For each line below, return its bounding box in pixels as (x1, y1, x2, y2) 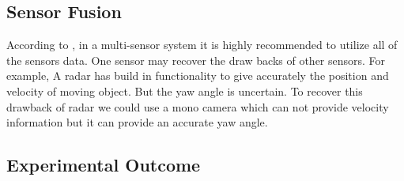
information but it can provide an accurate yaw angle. (6, 114, 268, 130)
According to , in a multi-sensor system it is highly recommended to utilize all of (6, 36, 398, 53)
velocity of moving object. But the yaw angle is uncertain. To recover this (6, 82, 363, 99)
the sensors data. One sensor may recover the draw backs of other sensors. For (6, 51, 386, 68)
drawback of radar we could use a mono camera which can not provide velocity (6, 98, 389, 115)
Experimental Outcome (6, 153, 201, 177)
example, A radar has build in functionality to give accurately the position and (6, 67, 389, 84)
